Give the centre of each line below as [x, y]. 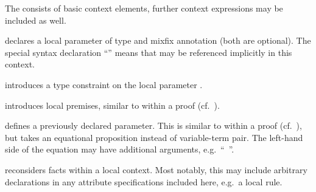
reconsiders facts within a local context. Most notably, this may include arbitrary [156, 169]
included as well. [36, 20]
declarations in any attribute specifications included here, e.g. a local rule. [144, 181]
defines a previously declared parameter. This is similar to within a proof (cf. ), [153, 125]
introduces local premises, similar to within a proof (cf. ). [112, 105]
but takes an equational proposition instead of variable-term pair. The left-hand [154, 137]
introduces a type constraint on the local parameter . [104, 84]
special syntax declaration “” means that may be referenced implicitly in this [149, 52]
